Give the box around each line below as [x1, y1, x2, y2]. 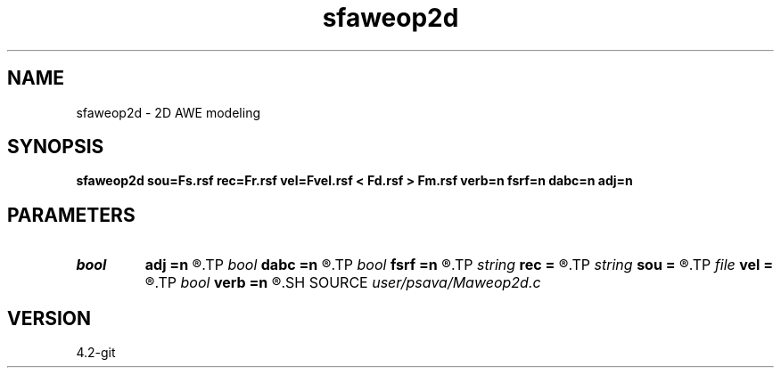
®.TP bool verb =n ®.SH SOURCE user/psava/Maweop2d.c [144, 273, 541, 292]
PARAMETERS [7, 203, 136, 226]
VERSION [7, 306, 92, 330]
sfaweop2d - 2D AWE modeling [76, 104, 260, 120]
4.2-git [76, 345, 116, 361]
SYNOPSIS [7, 135, 104, 159]
